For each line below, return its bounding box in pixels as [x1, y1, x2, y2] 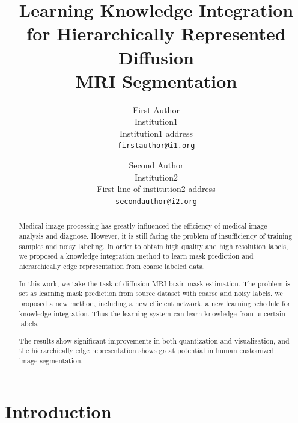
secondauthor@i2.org [115, 197, 198, 206]
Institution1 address [119, 126, 193, 139]
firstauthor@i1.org [117, 141, 195, 150]
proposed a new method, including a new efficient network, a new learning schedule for [19, 298, 291, 308]
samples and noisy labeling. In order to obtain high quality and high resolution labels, [19, 241, 288, 251]
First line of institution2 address [97, 182, 216, 195]
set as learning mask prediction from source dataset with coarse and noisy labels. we [19, 288, 283, 298]
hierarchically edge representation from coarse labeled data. [19, 261, 205, 271]
